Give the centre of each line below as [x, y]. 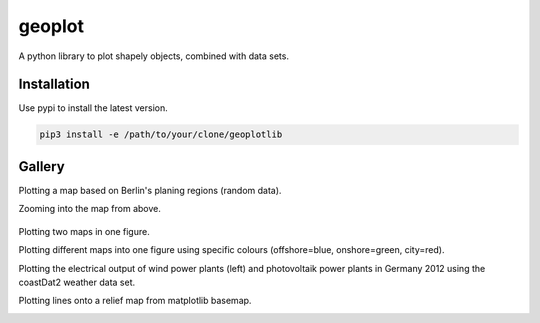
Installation [54, 84]
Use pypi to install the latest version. [93, 108]
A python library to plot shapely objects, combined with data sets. [154, 56]
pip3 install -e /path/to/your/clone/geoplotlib [161, 134]
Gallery [41, 166]
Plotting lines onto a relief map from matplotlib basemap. [135, 301]
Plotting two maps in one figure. [84, 231]
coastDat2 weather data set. [77, 282]
